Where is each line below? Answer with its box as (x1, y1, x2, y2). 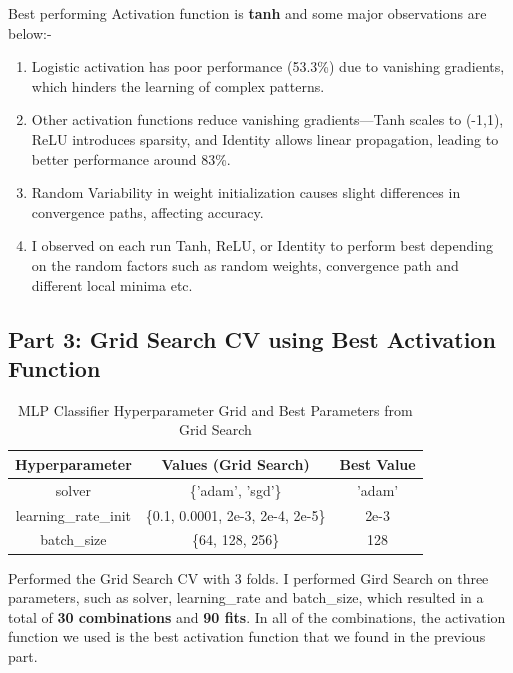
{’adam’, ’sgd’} (189, 479, 282, 500)
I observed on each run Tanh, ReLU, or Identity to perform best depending (31, 235, 493, 256)
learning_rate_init (15, 504, 132, 525)
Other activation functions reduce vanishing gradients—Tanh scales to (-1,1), (31, 109, 504, 130)
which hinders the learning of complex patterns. (31, 75, 325, 96)
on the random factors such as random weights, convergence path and (31, 254, 459, 275)
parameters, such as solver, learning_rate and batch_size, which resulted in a (8, 587, 484, 608)
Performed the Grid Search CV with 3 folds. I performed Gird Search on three (8, 567, 489, 588)
